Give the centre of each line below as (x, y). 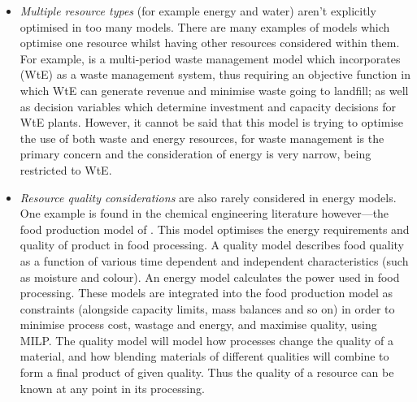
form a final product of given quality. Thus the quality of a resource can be (207, 372)
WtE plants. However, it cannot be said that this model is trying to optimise (212, 122)
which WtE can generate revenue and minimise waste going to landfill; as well (214, 90)
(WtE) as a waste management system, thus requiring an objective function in (215, 74)
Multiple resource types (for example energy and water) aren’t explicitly (198, 11)
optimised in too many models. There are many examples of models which (205, 26)
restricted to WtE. (66, 169)
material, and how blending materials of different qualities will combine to (204, 356)
